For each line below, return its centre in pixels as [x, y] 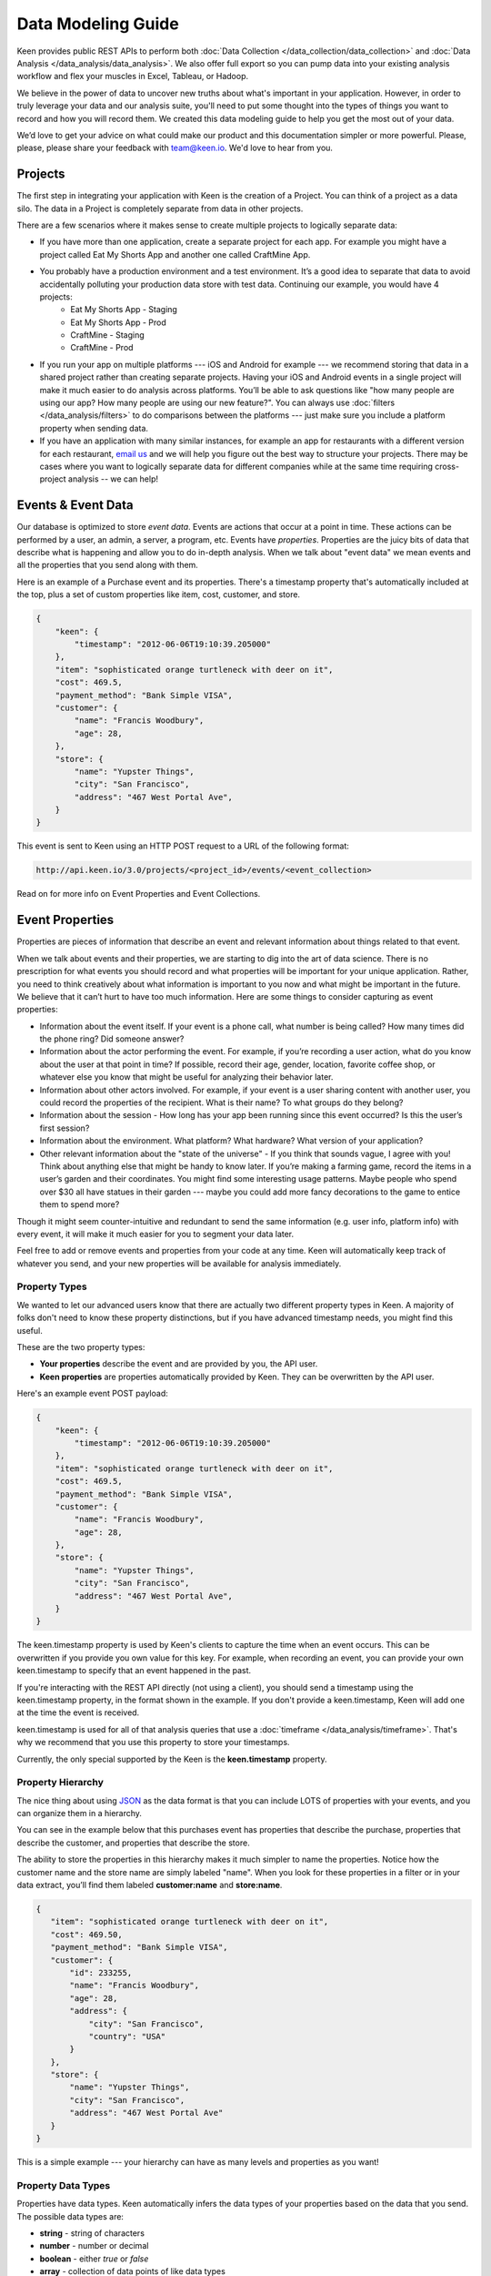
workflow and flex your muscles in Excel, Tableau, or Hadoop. [133, 76]
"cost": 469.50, [86, 1934]
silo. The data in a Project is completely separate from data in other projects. [160, 208]
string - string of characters [92, 2233]
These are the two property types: [81, 1347]
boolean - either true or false [94, 2259]
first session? [65, 1128]
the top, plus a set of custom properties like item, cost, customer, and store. [158, 594]
